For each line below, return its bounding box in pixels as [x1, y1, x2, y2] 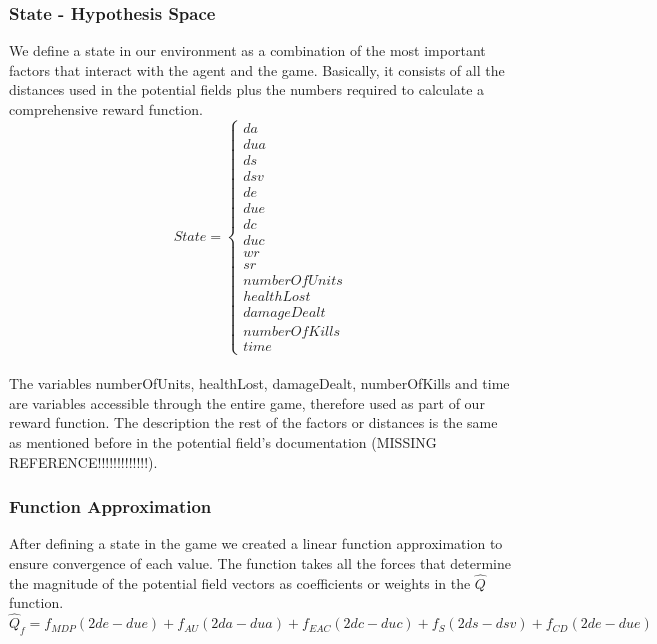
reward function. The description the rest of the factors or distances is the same [9, 412, 498, 433]
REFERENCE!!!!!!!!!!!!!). [9, 451, 158, 472]
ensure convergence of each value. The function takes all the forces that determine [9, 552, 511, 573]
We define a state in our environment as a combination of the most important [9, 40, 486, 61]
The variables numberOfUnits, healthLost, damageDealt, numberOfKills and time [9, 373, 510, 394]
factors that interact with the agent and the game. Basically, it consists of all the [9, 59, 505, 80]
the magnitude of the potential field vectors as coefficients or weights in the [9, 572, 471, 593]
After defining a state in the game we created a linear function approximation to [9, 533, 503, 554]
